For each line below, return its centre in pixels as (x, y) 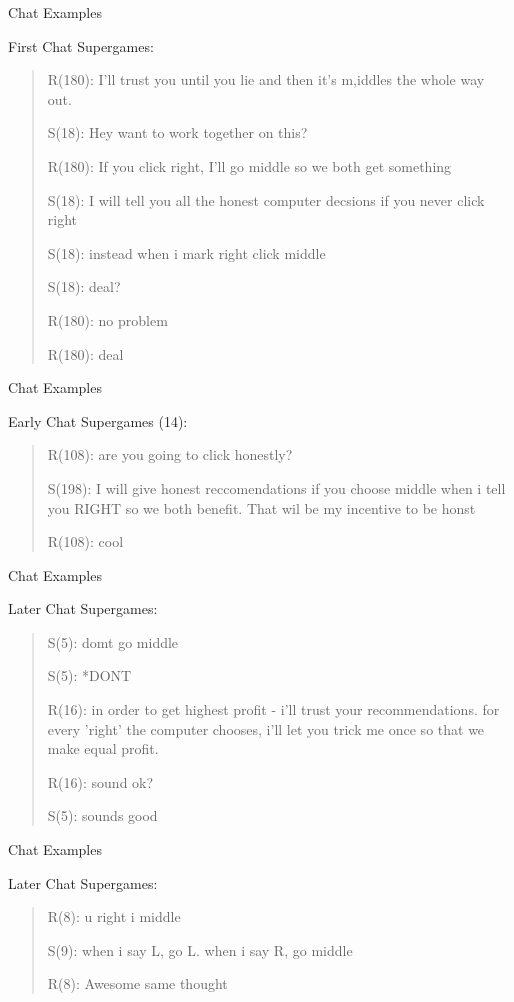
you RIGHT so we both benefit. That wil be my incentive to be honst (261, 507)
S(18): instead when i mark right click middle (186, 252)
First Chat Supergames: (81, 45)
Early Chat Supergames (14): (98, 420)
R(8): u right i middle (114, 916)
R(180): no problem (107, 319)
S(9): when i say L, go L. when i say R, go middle (200, 949)
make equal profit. (103, 748)
